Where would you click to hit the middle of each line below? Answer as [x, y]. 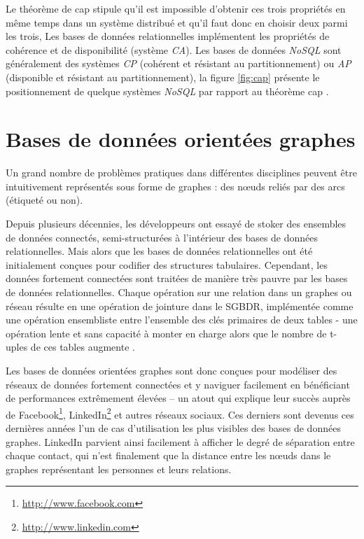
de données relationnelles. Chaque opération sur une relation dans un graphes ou [179, 292]
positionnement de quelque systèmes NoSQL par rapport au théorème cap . [167, 91]
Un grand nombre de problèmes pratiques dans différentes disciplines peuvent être [181, 173]
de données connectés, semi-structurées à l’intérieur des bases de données [162, 237]
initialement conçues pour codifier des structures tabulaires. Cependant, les [167, 264]
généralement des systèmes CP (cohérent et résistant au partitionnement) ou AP [178, 63]
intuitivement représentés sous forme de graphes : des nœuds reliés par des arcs [175, 186]
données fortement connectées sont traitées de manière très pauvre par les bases [177, 278]
